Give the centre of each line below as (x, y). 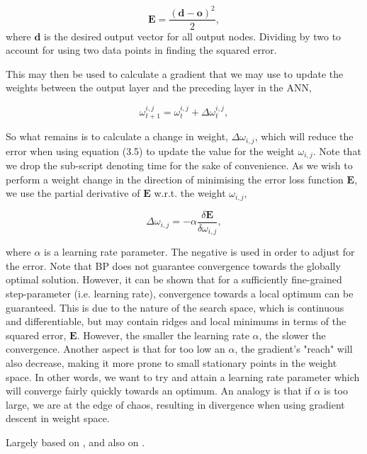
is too (336, 391)
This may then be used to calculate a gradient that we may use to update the (175, 73)
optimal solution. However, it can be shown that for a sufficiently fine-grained (174, 279)
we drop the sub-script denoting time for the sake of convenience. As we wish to (179, 165)
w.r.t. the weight (190, 193)
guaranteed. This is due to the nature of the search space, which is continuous (175, 307)
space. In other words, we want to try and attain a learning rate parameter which (183, 376)
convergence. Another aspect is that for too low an (115, 349)
